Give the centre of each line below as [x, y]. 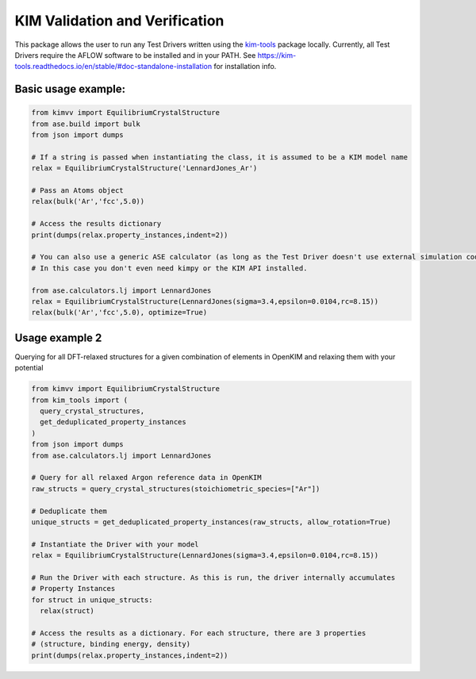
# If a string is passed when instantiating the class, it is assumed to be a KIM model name [220, 157]
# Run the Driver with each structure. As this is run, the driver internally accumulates [213, 577]
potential [29, 368]
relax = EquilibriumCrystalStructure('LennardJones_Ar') [144, 168]
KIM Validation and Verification [119, 21]
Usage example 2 [58, 338]
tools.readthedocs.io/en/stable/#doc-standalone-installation [113, 67]
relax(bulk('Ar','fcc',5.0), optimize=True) [119, 313]
